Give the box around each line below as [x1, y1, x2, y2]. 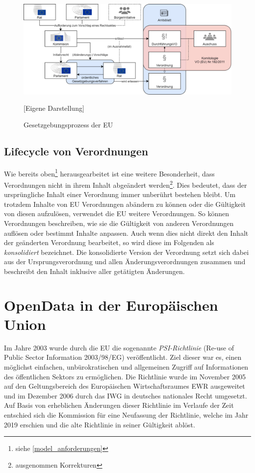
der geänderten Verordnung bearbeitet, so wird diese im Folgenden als [4, 237, 214, 248]
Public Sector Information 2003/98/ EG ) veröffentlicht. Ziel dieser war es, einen [4, 352, 242, 362]
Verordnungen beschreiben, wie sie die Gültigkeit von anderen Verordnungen [4, 218, 234, 228]
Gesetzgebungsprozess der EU [24, 119, 113, 129]
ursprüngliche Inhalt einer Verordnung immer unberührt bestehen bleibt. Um [4, 189, 236, 199]
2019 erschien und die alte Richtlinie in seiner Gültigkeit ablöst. [4, 419, 195, 429]
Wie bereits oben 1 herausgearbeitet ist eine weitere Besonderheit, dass [4, 167, 215, 178]
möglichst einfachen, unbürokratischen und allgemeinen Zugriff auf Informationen [4, 362, 249, 372]
